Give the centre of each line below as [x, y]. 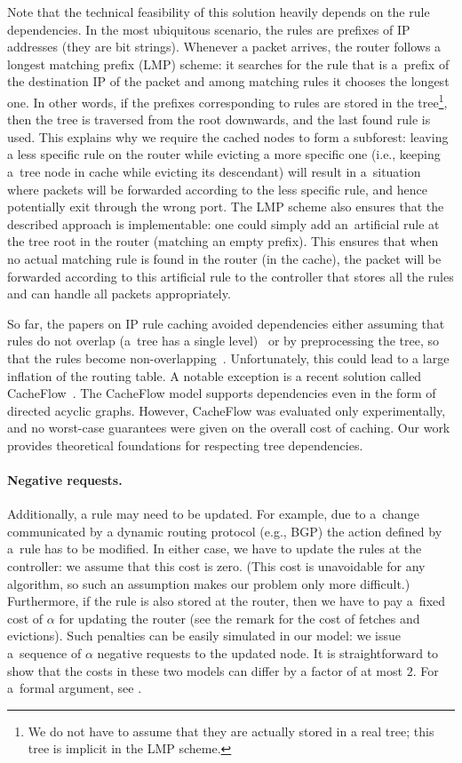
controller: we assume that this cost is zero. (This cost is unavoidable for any [216, 566]
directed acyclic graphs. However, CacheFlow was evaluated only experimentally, [227, 410]
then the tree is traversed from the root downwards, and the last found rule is [219, 119]
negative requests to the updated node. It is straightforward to [268, 653]
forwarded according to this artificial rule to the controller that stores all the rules [231, 276]
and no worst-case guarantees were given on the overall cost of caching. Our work [229, 428]
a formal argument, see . [75, 688]
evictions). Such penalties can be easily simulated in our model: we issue [204, 636]
